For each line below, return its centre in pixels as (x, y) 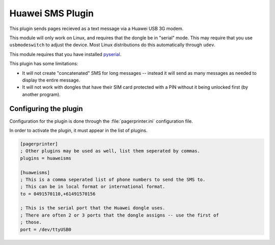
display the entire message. (51, 80)
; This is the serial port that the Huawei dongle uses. (93, 208)
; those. (31, 222)
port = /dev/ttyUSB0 (46, 229)
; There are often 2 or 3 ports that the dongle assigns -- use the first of (119, 215)
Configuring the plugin (46, 109)
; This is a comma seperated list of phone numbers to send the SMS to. (113, 179)
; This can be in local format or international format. (93, 187)
